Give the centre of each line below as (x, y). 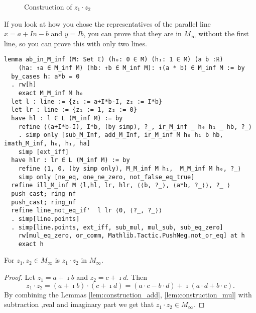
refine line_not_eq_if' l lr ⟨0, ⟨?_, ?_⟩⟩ (87, 211)
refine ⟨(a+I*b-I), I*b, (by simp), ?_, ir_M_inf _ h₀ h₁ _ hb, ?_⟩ (135, 127)
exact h (31, 244)
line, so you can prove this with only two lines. (76, 43)
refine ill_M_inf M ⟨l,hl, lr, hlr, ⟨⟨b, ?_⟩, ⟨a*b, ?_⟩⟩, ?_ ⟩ (121, 185)
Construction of (48, 7)
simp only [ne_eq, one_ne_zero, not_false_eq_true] (106, 177)
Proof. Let (20, 277)
